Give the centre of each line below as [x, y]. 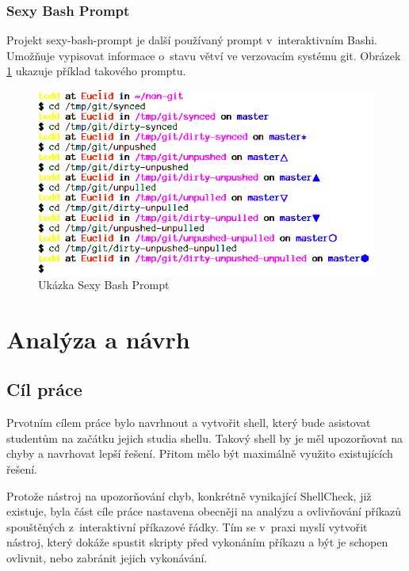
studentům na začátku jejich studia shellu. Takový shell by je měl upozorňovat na [205, 438]
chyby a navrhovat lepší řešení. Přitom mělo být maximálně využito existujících [200, 453]
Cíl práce [44, 389]
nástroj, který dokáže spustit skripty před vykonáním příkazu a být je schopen [197, 542]
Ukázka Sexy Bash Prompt [104, 285]
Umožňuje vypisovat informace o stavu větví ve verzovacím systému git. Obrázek [204, 55]
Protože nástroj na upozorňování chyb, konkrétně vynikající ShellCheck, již [189, 495]
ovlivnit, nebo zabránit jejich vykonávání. [107, 558]
